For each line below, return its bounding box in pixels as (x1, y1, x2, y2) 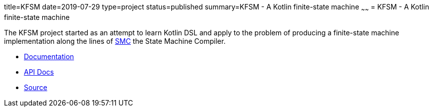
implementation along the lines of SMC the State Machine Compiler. (4, 36, 226, 45)
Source (24, 83, 47, 92)
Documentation (24, 52, 74, 61)
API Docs (24, 67, 54, 76)
